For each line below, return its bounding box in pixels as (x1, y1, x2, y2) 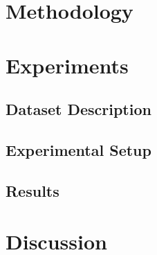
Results (6, 179, 59, 201)
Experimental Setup (6, 139, 151, 160)
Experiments (6, 51, 129, 79)
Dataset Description (6, 98, 151, 120)
